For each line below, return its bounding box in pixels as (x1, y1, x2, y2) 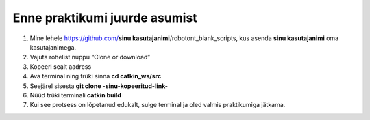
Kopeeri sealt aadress (29, 62, 92, 71)
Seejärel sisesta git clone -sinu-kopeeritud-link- (29, 82, 168, 90)
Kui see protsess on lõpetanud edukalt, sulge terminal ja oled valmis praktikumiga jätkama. (29, 101, 286, 109)
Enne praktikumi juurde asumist (12, 10, 198, 25)
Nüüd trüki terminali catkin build (29, 91, 121, 99)
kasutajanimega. (29, 43, 77, 51)
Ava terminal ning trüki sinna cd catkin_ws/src (29, 72, 162, 80)
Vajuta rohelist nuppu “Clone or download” (29, 53, 151, 61)
